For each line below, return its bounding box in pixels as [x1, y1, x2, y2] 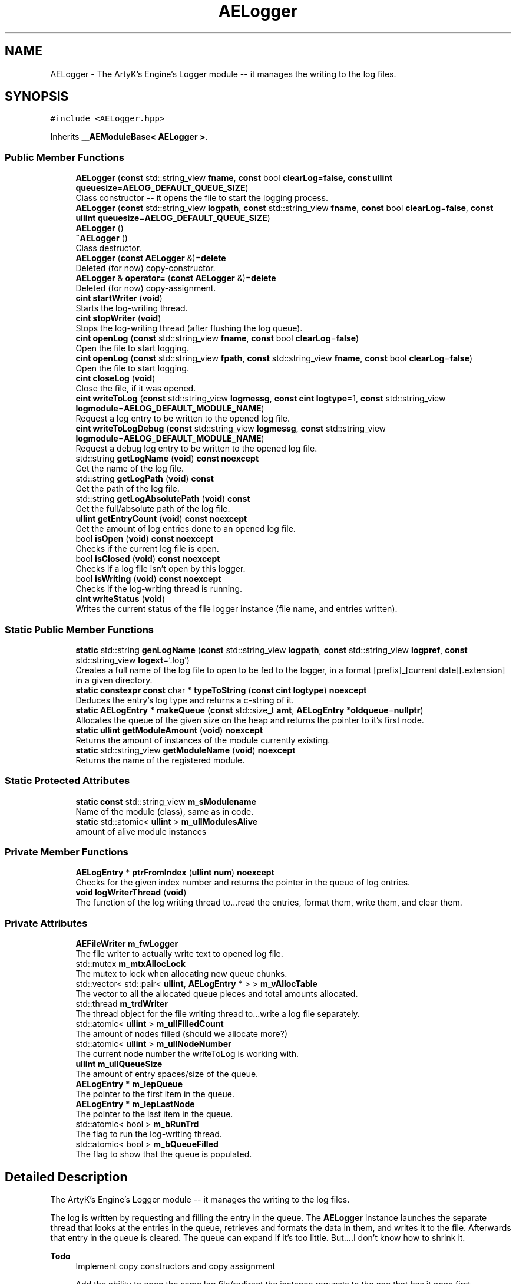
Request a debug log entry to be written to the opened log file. [75, 443, 317, 454]
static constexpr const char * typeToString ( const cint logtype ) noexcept [75, 684, 367, 695]
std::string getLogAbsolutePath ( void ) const [75, 493, 250, 504]
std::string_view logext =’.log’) [75, 654, 190, 665]
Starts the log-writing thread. [75, 303, 188, 314]
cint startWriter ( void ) [75, 293, 163, 304]
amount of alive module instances [75, 826, 207, 837]
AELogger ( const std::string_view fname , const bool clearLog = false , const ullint [75, 173, 393, 183]
